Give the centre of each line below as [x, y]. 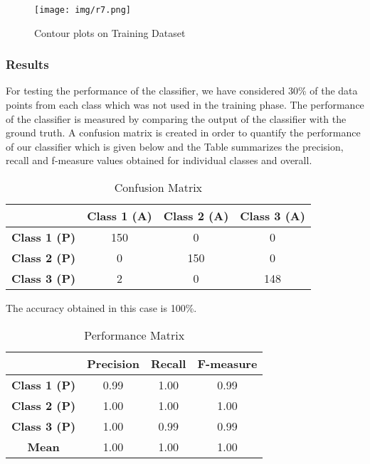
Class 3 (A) [273, 216]
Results [27, 64]
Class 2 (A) [196, 216]
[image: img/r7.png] [83, 10]
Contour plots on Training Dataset [110, 32]
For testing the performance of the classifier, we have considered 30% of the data [182, 91]
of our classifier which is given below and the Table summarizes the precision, [175, 146]
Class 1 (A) [120, 216]
